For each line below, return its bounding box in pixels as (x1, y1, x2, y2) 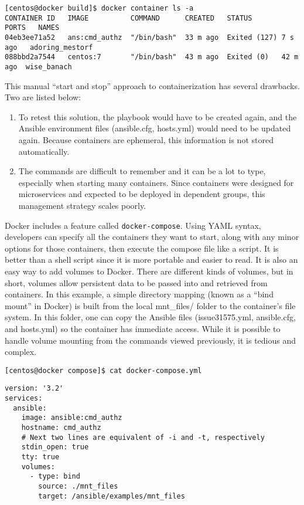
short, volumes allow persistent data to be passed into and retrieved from (5, 276, 268, 289)
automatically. (18, 145, 70, 157)
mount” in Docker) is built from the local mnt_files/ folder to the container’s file (5, 299, 296, 311)
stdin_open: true (21, 443, 89, 452)
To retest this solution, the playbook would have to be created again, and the (18, 110, 297, 123)
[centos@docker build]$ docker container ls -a (5, 4, 194, 12)
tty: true (21, 452, 60, 461)
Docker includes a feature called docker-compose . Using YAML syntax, (5, 219, 261, 231)
